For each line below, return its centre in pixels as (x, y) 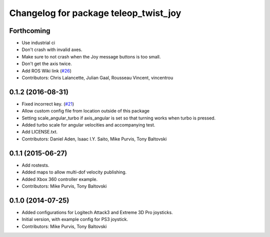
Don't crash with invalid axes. (52, 49)
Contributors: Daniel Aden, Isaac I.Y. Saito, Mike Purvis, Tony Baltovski (94, 139)
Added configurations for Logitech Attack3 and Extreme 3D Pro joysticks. (97, 212)
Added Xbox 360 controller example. (59, 179)
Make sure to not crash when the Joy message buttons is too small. (91, 56)
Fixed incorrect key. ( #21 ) (48, 104)
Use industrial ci (38, 43)
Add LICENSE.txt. (40, 132)
